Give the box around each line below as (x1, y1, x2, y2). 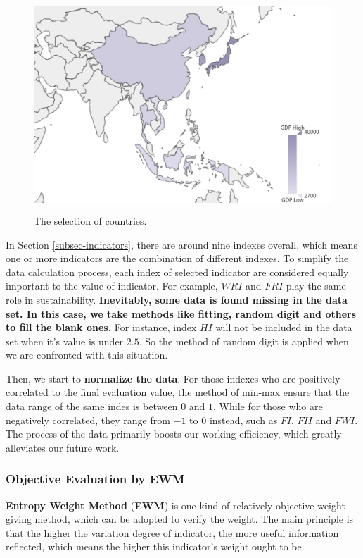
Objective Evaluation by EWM (6, 470, 185, 488)
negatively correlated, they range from (6, 412, 170, 427)
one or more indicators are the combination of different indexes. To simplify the (6, 251, 349, 266)
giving (6, 512, 32, 526)
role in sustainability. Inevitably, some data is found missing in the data (6, 292, 348, 306)
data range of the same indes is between (6, 399, 178, 414)
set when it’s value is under (6, 333, 124, 348)
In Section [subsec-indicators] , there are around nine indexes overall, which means (6, 237, 357, 252)
